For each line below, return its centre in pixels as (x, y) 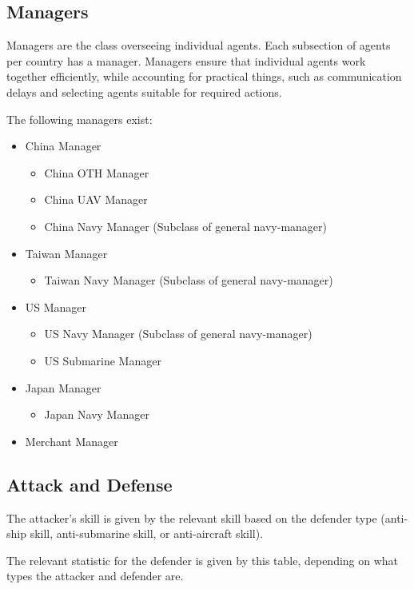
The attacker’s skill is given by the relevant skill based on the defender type (192, 517)
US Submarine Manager (103, 360)
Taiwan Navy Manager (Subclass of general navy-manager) (189, 280)
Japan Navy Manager (97, 414)
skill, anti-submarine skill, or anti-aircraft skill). (147, 533)
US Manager (56, 306)
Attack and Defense (90, 484)
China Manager (63, 146)
